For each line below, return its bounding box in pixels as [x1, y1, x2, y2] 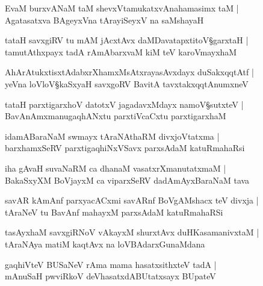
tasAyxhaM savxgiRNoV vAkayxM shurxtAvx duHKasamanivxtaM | [5, 226, 259, 238]
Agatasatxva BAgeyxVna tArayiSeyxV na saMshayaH [5, 13, 204, 26]
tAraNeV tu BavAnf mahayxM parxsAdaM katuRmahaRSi [5, 205, 223, 218]
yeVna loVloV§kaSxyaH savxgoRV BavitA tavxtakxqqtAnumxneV [5, 77, 249, 90]
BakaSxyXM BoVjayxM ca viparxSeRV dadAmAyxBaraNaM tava [5, 173, 250, 186]
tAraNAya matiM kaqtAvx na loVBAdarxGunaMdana [5, 237, 205, 250]
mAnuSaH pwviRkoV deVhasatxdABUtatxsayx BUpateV [5, 270, 216, 282]
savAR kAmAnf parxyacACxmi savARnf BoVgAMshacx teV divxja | [5, 194, 259, 207]
